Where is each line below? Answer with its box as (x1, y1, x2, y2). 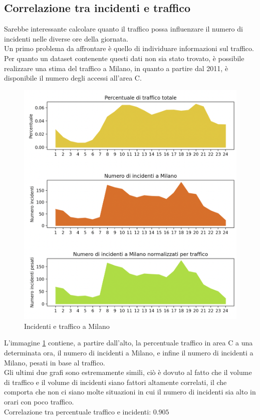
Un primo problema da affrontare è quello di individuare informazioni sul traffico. (4, 43, 254, 54)
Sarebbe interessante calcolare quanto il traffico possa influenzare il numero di (4, 24, 243, 34)
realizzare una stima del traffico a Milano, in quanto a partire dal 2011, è (4, 63, 228, 73)
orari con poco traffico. (4, 396, 74, 407)
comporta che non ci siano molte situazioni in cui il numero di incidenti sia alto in (4, 386, 256, 397)
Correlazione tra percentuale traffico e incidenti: (4, 406, 151, 416)
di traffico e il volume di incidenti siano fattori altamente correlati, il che (4, 376, 227, 387)
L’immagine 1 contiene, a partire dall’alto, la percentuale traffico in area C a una (4, 337, 253, 348)
